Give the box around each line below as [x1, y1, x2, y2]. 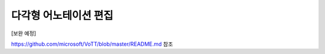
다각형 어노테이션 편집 [11, 9, 114, 22]
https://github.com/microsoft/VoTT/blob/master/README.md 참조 [11, 40, 173, 47]
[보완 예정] [11, 30, 36, 37]
